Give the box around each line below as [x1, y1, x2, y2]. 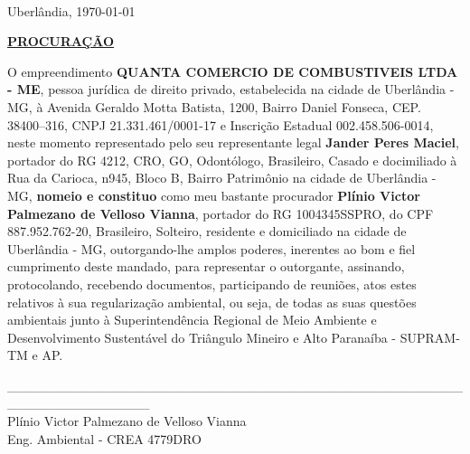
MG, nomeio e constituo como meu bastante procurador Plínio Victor [7, 185, 420, 204]
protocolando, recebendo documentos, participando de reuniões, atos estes [7, 274, 417, 293]
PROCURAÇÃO [7, 32, 115, 51]
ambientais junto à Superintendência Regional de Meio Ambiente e [7, 310, 377, 329]
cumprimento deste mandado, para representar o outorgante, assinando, [7, 257, 405, 276]
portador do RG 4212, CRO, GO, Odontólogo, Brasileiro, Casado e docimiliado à [7, 150, 457, 169]
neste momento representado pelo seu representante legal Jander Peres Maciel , [7, 133, 459, 152]
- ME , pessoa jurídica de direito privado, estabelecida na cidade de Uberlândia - [7, 80, 455, 99]
